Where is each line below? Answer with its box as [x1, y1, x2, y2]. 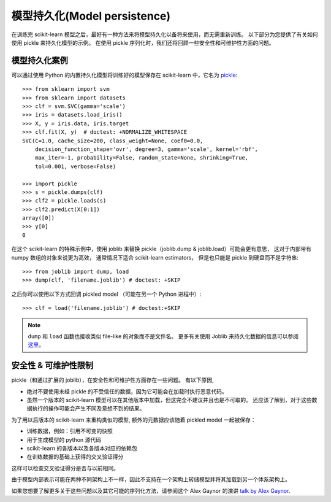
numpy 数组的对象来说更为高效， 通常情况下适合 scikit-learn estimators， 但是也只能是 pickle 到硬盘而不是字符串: [11, 253, 299, 261]
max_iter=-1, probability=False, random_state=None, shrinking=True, [34, 154, 249, 161]
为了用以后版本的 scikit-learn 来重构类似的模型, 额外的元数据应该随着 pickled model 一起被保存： [11, 416, 257, 423]
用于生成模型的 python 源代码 [26, 436, 101, 443]
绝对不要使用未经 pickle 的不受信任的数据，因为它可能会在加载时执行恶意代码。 [26, 387, 228, 395]
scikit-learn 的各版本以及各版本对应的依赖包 [26, 445, 137, 452]
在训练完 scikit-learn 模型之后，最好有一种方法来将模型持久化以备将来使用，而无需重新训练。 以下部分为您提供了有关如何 [11, 31, 318, 38]
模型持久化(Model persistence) [11, 9, 171, 23]
